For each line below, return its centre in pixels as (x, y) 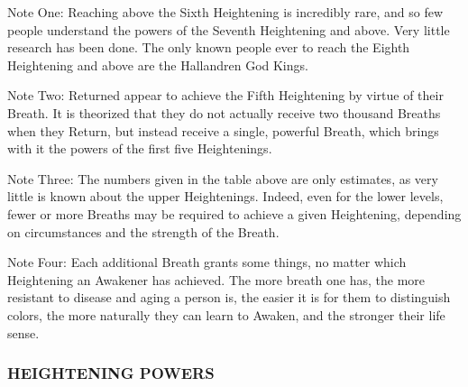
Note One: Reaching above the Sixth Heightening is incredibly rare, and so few (225, 12)
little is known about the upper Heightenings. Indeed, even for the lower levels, (225, 196)
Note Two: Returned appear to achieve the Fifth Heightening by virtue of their (225, 95)
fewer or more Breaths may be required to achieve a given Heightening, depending (234, 213)
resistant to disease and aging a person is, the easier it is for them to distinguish (229, 297)
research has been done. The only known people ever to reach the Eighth (209, 47)
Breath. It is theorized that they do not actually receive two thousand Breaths (224, 112)
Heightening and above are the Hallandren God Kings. (158, 64)
